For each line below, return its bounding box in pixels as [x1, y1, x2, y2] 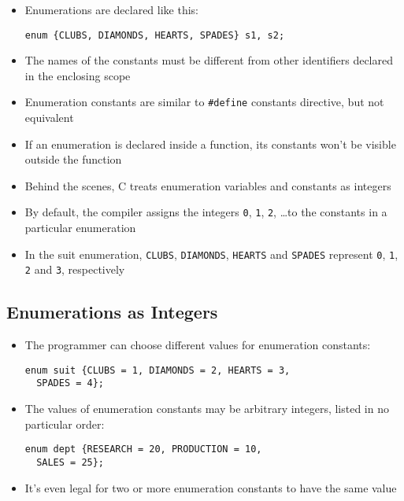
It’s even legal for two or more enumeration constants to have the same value [24, 479, 397, 495]
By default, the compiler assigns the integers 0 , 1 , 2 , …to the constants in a [24, 204, 387, 220]
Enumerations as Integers [6, 300, 218, 324]
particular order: [24, 415, 105, 432]
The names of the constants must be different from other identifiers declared [24, 52, 394, 68]
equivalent [24, 109, 74, 126]
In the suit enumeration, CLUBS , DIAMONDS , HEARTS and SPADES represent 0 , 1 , [24, 245, 398, 262]
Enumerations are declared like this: [24, 2, 198, 17]
